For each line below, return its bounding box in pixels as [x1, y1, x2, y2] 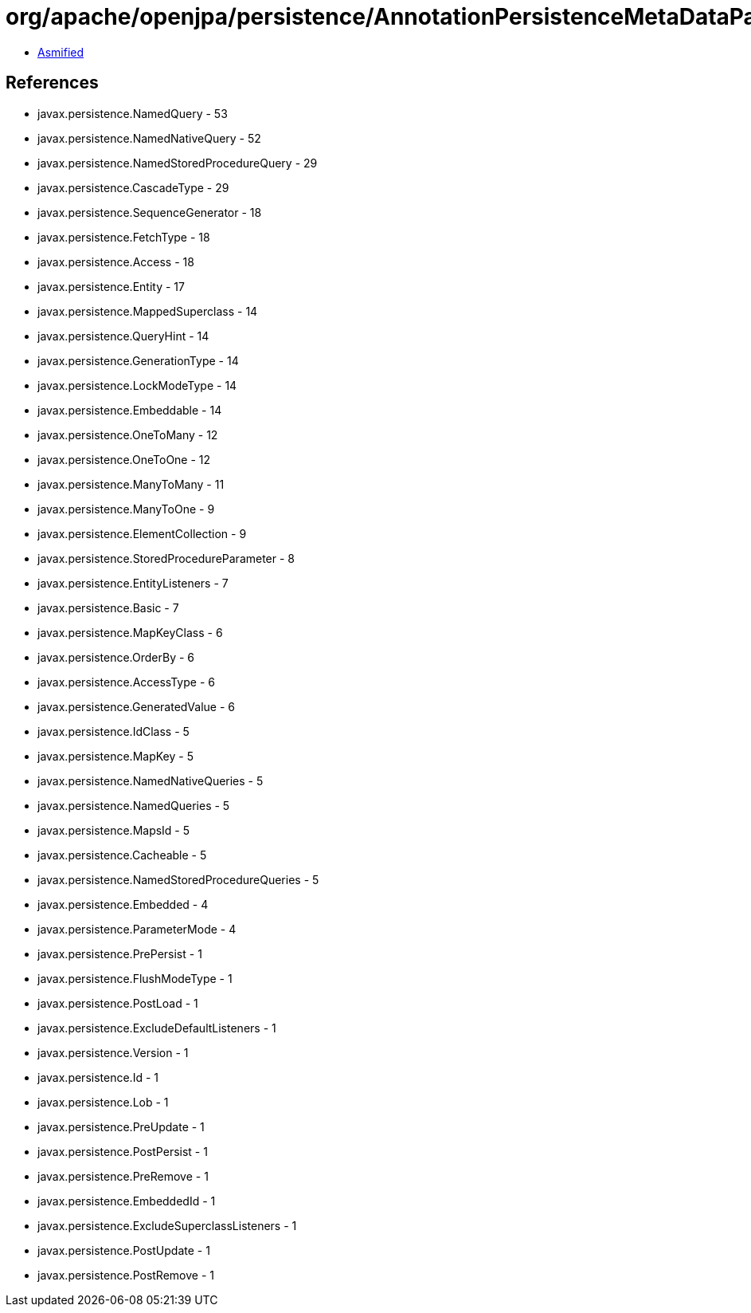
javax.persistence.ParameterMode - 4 [37, 922, 237, 936]
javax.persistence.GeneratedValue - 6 [37, 699, 236, 714]
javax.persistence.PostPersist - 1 [37, 1144, 208, 1158]
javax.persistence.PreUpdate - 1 [37, 1119, 205, 1134]
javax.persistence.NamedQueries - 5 [37, 798, 230, 812]
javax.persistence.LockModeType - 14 [37, 378, 237, 392]
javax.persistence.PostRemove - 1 [37, 1268, 214, 1282]
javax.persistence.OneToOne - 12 [37, 452, 211, 466]
